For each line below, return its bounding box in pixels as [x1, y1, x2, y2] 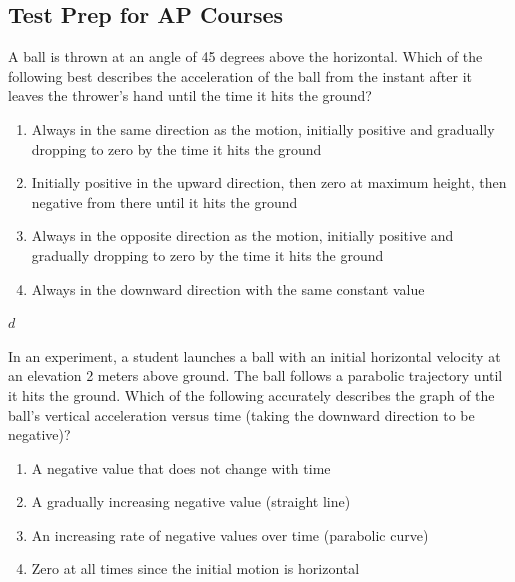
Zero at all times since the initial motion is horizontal [31, 558, 360, 579]
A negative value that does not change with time [31, 457, 331, 478]
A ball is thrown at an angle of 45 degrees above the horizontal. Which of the [8, 46, 483, 67]
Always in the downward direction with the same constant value [31, 278, 425, 299]
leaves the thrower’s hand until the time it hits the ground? [8, 85, 372, 106]
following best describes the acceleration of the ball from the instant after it [8, 65, 473, 86]
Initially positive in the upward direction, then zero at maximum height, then [31, 172, 507, 193]
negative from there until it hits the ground [31, 191, 298, 212]
